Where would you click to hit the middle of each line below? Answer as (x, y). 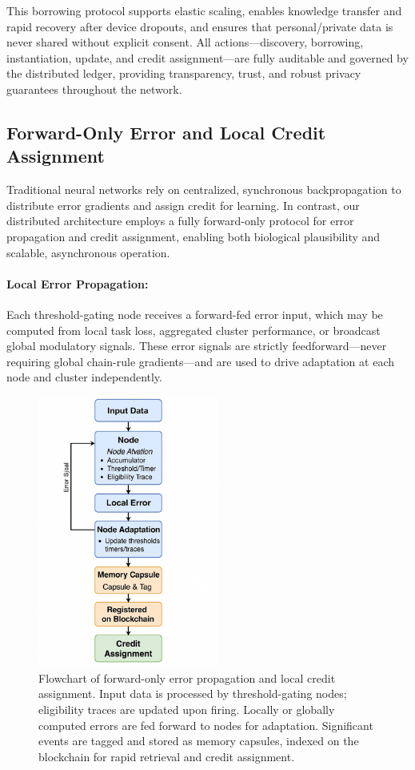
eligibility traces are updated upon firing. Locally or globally (187, 710)
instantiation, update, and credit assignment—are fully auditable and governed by (207, 57)
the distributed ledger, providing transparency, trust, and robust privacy (184, 73)
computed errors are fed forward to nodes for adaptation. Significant (206, 725)
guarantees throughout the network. (94, 89)
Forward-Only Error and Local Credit (166, 132)
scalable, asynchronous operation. (88, 252)
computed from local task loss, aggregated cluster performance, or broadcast (194, 330)
